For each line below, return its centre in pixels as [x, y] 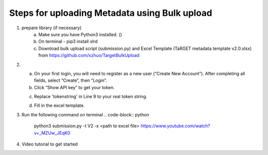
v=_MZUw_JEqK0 [52, 133]
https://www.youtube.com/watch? [175, 126]
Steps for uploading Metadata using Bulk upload [111, 13]
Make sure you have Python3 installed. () [80, 34]
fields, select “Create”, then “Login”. [70, 80]
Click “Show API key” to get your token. [74, 87]
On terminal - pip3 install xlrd [68, 42]
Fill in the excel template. [59, 105]
